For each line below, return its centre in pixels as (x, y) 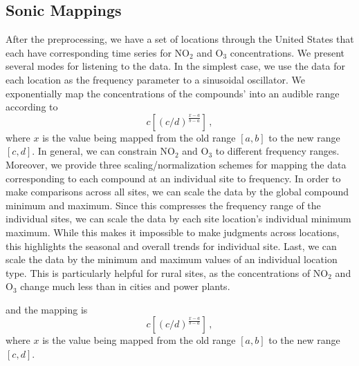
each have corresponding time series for (89, 52)
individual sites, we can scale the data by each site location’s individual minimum (178, 219)
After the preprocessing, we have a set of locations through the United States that (180, 39)
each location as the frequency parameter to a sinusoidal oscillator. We (155, 79)
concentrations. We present (287, 52)
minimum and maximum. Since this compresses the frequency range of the (163, 205)
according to (32, 107)
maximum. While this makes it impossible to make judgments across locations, (173, 232)
